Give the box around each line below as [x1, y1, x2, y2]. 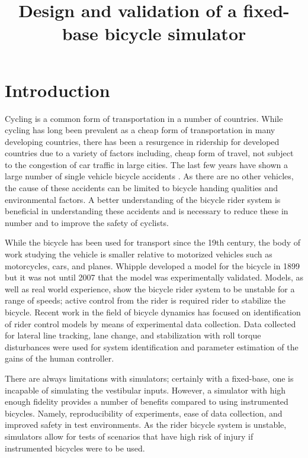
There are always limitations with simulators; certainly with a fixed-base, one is [5, 372, 294, 384]
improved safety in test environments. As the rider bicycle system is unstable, [5, 418, 287, 431]
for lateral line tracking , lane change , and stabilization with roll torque [5, 329, 261, 341]
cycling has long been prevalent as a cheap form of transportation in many [5, 124, 275, 136]
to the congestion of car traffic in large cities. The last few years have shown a [5, 158, 288, 170]
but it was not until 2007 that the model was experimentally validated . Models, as [5, 271, 303, 283]
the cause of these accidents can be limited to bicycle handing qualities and [5, 182, 278, 194]
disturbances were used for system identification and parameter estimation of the [5, 340, 299, 353]
